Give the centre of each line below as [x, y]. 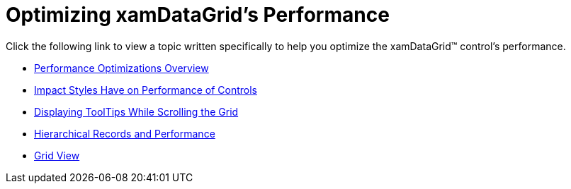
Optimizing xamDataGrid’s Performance [198, 15]
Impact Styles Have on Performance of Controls [146, 90]
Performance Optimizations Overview [121, 68]
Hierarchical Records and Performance [125, 133]
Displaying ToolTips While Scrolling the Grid [136, 111]
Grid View [57, 155]
